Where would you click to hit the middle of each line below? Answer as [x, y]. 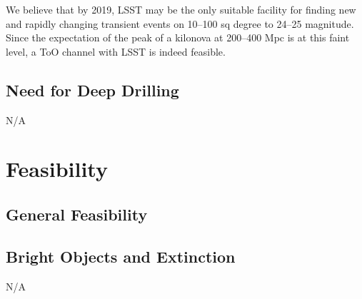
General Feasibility [77, 214]
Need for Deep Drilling [92, 90]
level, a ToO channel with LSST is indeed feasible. [116, 51]
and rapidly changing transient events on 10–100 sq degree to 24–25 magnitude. [180, 23]
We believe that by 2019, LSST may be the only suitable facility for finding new [181, 9]
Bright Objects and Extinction [121, 256]
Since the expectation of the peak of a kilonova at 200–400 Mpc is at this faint [178, 37]
